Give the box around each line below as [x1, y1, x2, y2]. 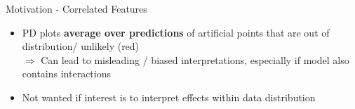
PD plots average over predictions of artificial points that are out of [22, 25, 330, 39]
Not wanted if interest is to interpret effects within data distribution [22, 89, 316, 104]
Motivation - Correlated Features [6, 1, 147, 15]
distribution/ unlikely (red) [22, 39, 140, 53]
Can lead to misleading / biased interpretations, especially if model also [41, 52, 349, 67]
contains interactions [22, 66, 111, 81]
